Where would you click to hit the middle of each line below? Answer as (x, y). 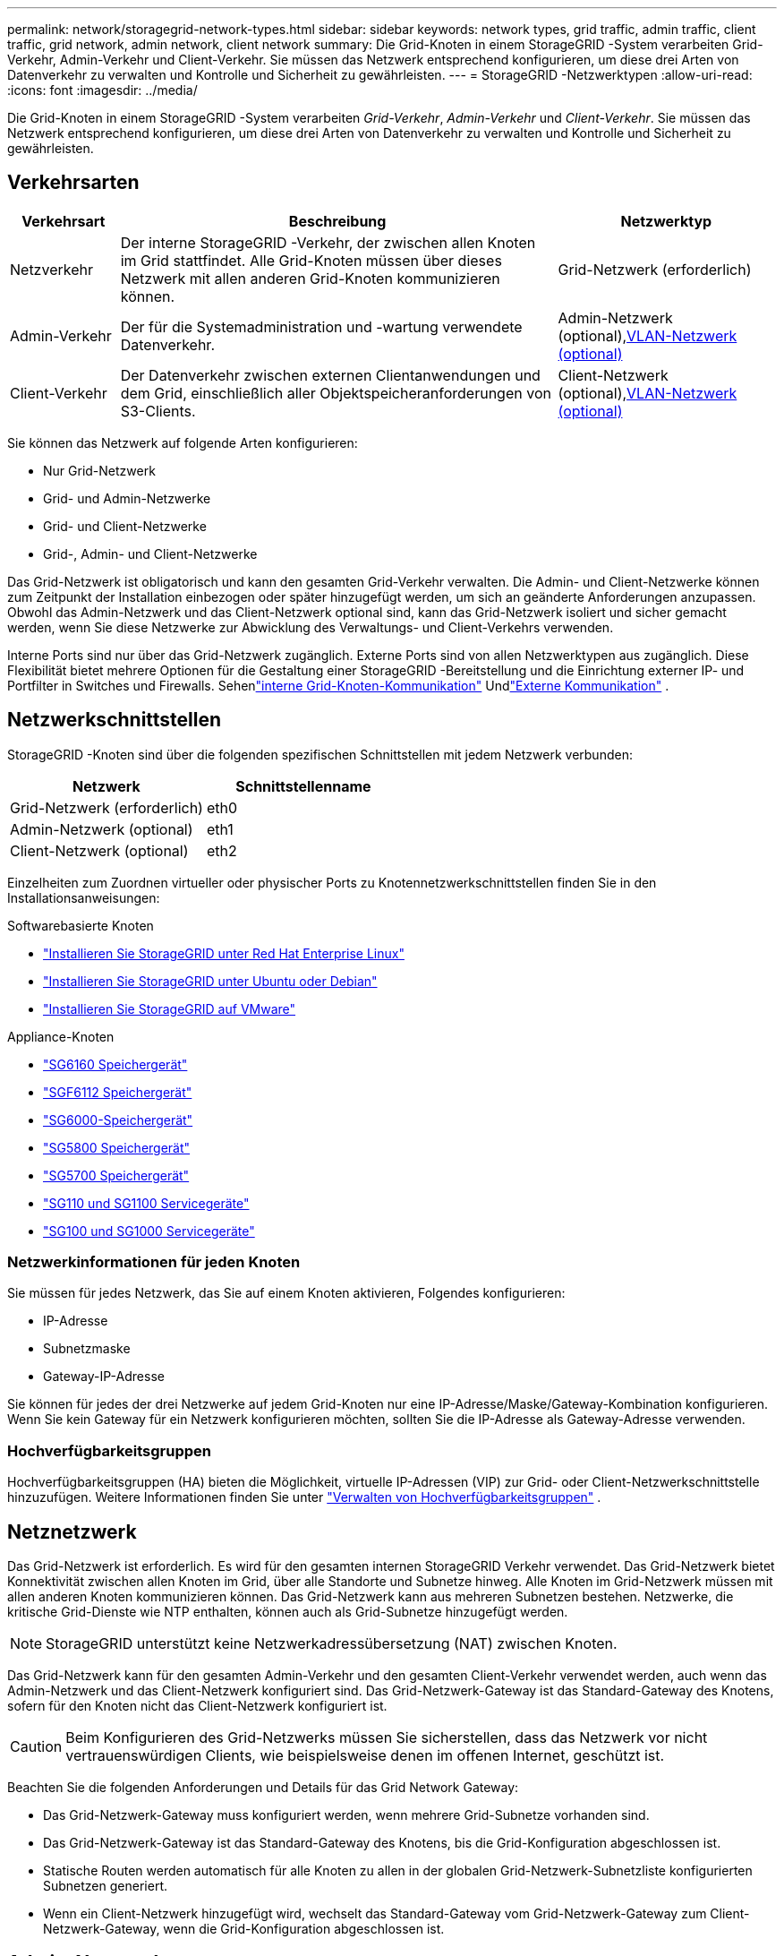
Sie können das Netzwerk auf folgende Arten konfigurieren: (183, 442)
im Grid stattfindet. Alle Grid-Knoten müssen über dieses (311, 260)
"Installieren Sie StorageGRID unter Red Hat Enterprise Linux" (224, 953)
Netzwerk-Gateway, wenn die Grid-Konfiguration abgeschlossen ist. (244, 1929)
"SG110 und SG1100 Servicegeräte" (146, 1203)
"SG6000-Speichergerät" (118, 1120)
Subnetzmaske (87, 1349)
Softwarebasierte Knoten (81, 925)
